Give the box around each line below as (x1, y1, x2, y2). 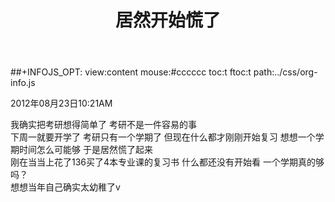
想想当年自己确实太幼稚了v (10, 181, 121, 193)
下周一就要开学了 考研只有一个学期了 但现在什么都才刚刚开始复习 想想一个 (10, 131, 316, 143)
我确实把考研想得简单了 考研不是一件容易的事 (10, 119, 197, 131)
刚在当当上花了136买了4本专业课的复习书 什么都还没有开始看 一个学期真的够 (10, 156, 325, 168)
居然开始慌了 (114, 9, 221, 32)
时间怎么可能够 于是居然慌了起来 (18, 144, 153, 156)
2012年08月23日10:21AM (10, 97, 113, 110)
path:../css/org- (253, 66, 318, 78)
